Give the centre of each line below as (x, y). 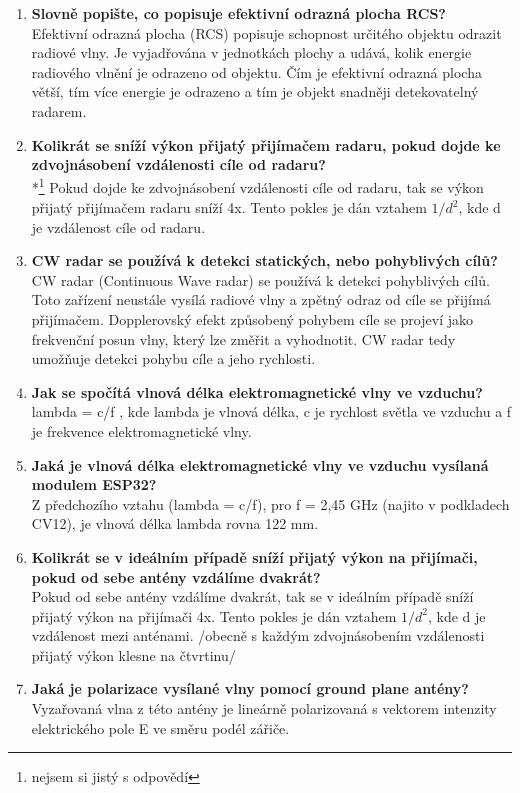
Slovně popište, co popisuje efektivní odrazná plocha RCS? (238, 13)
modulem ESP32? (94, 484)
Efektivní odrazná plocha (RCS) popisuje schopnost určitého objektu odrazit (266, 32)
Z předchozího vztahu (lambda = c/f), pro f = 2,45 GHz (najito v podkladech (270, 503)
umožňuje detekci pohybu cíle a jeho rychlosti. (173, 358)
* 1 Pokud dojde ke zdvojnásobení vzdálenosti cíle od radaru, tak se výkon (257, 186)
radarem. (59, 110)
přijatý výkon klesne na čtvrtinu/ (133, 654)
